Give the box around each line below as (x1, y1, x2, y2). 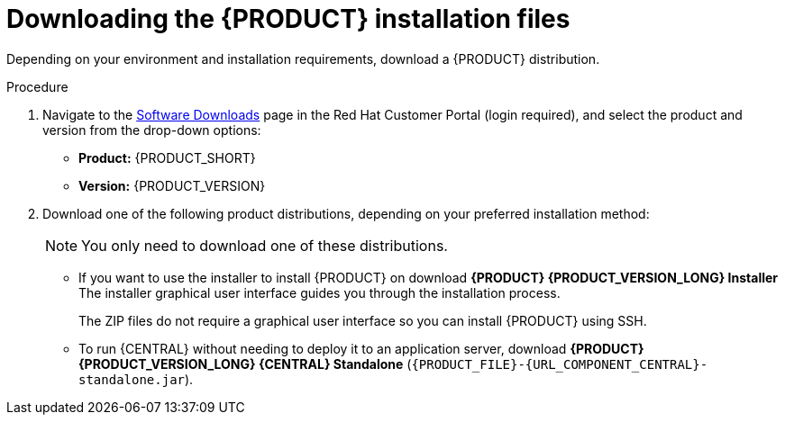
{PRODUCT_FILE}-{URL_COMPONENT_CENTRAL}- (411, 356, 708, 372)
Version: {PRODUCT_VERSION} (78, 177, 266, 193)
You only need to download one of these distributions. (81, 236, 448, 255)
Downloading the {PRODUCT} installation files (6, 4, 570, 34)
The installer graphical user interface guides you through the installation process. (78, 284, 561, 301)
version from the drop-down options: (42, 121, 261, 138)
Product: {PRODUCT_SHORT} (78, 149, 256, 166)
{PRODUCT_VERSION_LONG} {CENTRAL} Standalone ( (78, 355, 412, 372)
